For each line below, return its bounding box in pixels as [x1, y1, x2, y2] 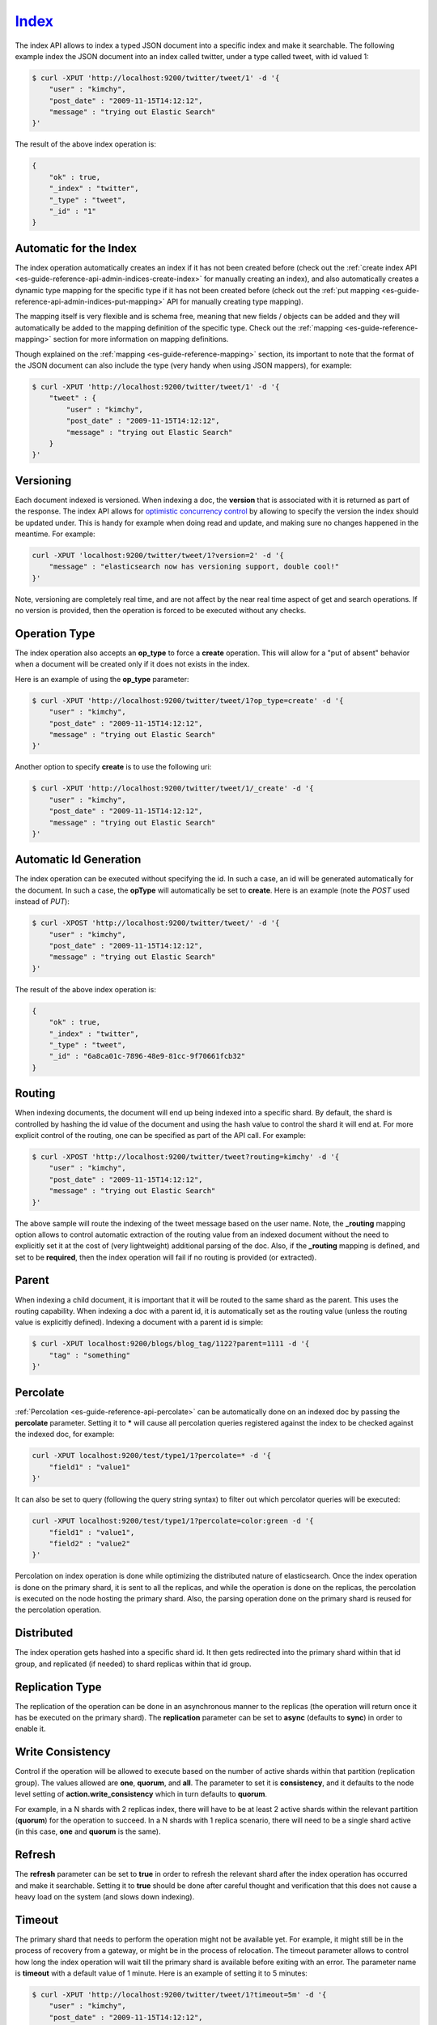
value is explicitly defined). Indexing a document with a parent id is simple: [15, 1317, 263, 1328]
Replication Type [15, 1680, 102, 1694]
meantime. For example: [15, 529, 96, 539]
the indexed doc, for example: [15, 1430, 115, 1439]
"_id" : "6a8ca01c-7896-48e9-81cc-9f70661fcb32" [49, 1051, 246, 1061]
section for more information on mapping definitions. [53, 335, 229, 344]
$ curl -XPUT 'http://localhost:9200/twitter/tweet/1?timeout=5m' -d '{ [32, 1990, 327, 2000]
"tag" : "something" [49, 1350, 131, 1360]
